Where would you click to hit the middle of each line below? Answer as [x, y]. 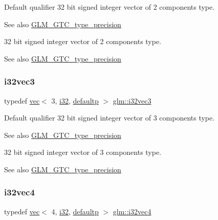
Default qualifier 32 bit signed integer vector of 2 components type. [110, 7]
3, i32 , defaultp [75, 100]
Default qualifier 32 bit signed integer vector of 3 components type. [110, 118]
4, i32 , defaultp [75, 211]
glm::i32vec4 [132, 211]
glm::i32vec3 [132, 100]
